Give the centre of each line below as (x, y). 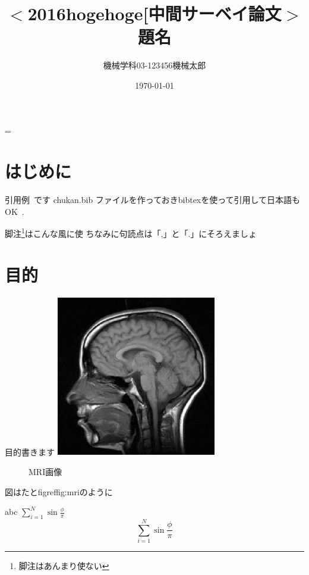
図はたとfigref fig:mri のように (59, 491)
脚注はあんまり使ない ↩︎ (64, 566)
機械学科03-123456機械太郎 (154, 65)
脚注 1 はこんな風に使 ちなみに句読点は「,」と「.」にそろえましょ (131, 233)
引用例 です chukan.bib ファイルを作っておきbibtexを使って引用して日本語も (153, 200)
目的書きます (30, 451)
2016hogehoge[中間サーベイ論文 (154, 13)
